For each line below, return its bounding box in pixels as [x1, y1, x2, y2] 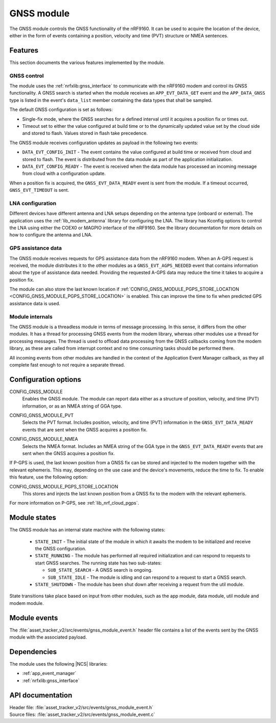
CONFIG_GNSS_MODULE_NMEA [9, 436, 78, 442]
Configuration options [9, 375, 82, 383]
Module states [9, 513, 56, 522]
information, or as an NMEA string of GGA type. [22, 403, 122, 409]
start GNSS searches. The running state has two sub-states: [35, 560, 162, 566]
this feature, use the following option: [9, 474, 88, 480]
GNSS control [9, 72, 44, 79]
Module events [9, 614, 58, 622]
